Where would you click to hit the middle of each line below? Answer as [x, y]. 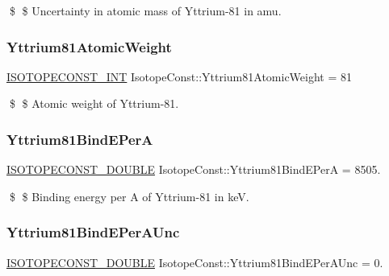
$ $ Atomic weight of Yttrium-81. [94, 103]
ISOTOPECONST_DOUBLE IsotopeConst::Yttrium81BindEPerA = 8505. [194, 169]
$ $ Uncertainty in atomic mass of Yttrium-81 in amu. [145, 10]
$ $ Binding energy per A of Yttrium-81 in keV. [129, 196]
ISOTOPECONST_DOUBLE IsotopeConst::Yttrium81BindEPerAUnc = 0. [195, 262]
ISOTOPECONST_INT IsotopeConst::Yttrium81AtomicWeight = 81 [180, 76]
